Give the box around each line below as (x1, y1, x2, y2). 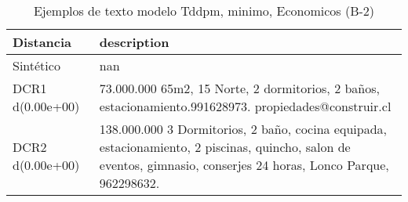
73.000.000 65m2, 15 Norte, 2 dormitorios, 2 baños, (99, 79, 380, 97)
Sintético (13, 56, 60, 74)
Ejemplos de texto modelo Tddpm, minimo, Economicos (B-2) (33, 2, 375, 20)
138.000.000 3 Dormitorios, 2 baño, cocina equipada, (99, 120, 388, 138)
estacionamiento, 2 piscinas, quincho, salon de (99, 138, 351, 156)
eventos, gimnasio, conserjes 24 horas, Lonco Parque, (99, 156, 389, 174)
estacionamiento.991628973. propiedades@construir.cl (99, 97, 392, 115)
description (99, 33, 169, 51)
